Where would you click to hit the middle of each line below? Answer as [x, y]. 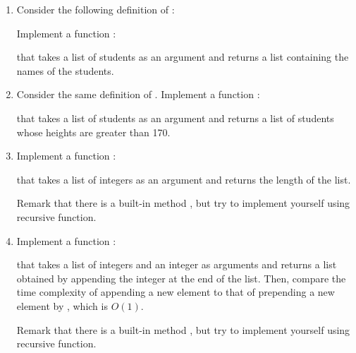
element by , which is [62, 305]
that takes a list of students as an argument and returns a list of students [175, 118]
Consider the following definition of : [96, 9]
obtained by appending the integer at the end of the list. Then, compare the [181, 278]
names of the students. [65, 70]
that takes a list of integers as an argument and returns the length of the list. [184, 179]
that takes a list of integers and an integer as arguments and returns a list [177, 264]
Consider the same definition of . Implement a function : [138, 94]
